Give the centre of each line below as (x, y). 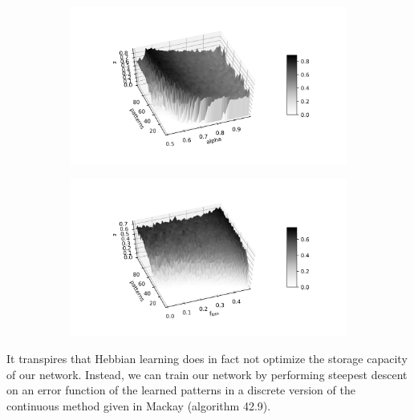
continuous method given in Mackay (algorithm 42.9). (139, 406)
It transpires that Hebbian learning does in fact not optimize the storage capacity (207, 359)
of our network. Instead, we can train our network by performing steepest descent (207, 374)
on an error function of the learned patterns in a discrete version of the (181, 390)
